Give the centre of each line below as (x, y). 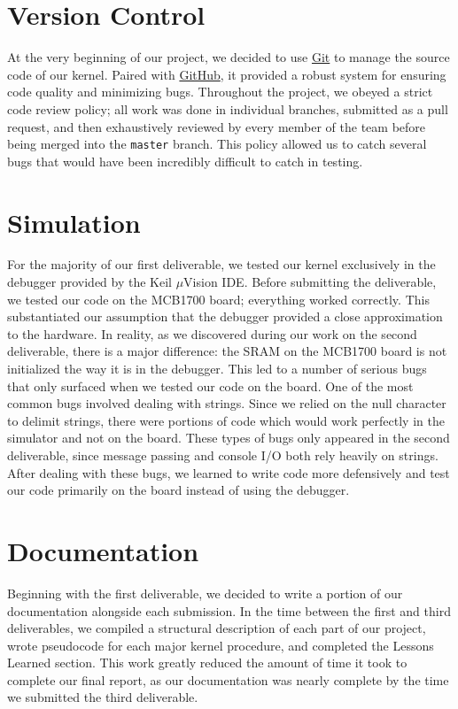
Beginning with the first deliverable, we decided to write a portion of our (205, 593)
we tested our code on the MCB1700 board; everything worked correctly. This (218, 299)
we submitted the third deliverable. (103, 697)
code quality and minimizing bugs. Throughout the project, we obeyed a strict (220, 92)
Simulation (74, 222)
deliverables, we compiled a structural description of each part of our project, (217, 628)
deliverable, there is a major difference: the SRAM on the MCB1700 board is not (227, 351)
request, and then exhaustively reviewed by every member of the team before (217, 126)
